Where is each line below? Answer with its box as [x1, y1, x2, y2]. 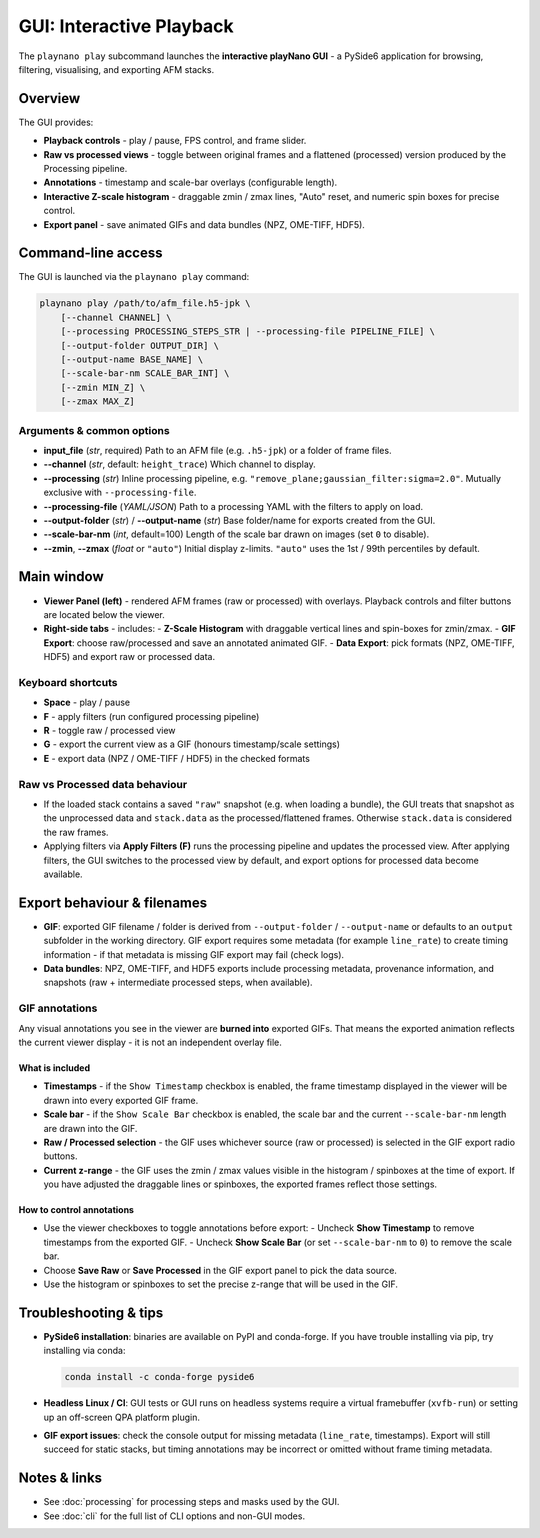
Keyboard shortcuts [18, 675, 118, 689]
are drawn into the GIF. [43, 1122, 138, 1134]
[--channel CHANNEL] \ [60, 311, 172, 323]
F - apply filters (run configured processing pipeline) [43, 710, 260, 722]
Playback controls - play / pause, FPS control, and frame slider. [43, 135, 307, 147]
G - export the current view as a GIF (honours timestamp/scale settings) [43, 738, 340, 750]
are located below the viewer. [43, 608, 165, 620]
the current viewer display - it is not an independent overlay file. [18, 1036, 282, 1048]
